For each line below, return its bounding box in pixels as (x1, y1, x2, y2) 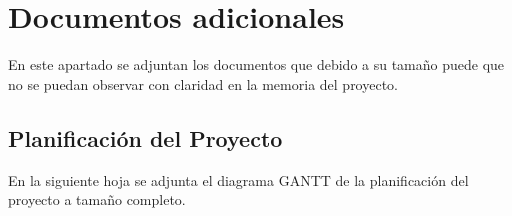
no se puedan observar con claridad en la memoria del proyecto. (8, 73, 398, 94)
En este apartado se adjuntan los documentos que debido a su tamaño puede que (8, 54, 505, 75)
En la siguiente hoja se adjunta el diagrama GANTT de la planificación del (8, 169, 469, 190)
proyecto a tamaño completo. (8, 189, 186, 210)
